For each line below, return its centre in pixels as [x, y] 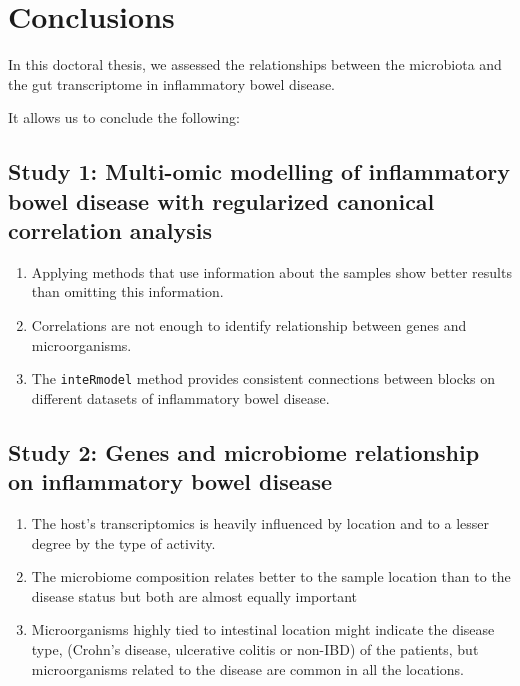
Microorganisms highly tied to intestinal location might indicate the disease [263, 629]
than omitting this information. [127, 291]
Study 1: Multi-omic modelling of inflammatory [259, 171]
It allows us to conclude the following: [124, 117]
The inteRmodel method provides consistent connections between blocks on [263, 378]
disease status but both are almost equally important [194, 595]
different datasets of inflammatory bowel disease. [180, 397]
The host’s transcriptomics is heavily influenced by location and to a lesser [260, 523]
